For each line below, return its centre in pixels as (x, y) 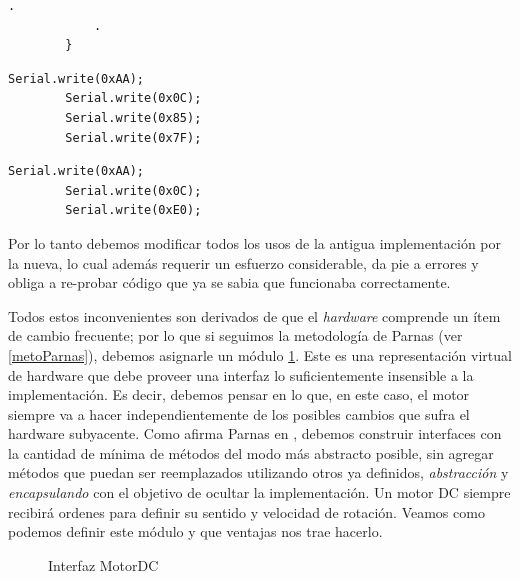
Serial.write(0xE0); (133, 210)
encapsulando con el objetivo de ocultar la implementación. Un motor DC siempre (259, 492)
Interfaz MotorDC (103, 564)
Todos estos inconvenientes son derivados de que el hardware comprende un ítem (254, 315)
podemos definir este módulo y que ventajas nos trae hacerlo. (195, 531)
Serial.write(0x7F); (133, 137)
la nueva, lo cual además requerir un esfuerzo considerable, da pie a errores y (243, 262)
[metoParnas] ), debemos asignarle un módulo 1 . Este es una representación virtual (260, 354)
